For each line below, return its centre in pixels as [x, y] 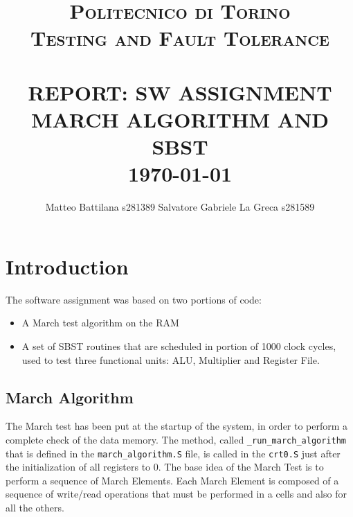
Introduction [67, 266]
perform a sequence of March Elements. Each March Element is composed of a [172, 480]
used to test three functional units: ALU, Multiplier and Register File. [171, 359]
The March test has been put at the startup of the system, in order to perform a [177, 426]
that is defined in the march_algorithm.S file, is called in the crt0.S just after [173, 453]
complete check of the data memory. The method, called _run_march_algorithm [176, 439]
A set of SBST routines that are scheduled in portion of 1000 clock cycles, [179, 345]
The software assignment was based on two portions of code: [134, 299]
